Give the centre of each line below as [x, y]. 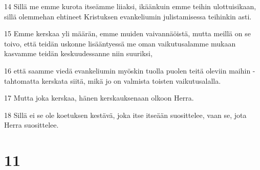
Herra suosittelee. [31, 125]
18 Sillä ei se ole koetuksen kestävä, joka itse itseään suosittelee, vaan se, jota [125, 115]
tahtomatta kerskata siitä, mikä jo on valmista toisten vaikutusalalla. [113, 80]
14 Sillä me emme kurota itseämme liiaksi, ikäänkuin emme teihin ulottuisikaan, [130, 6]
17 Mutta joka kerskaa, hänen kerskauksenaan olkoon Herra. [99, 98]
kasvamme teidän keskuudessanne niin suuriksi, [78, 53]
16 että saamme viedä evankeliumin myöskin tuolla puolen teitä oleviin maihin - [130, 70]
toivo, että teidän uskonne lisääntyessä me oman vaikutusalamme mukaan [120, 43]
